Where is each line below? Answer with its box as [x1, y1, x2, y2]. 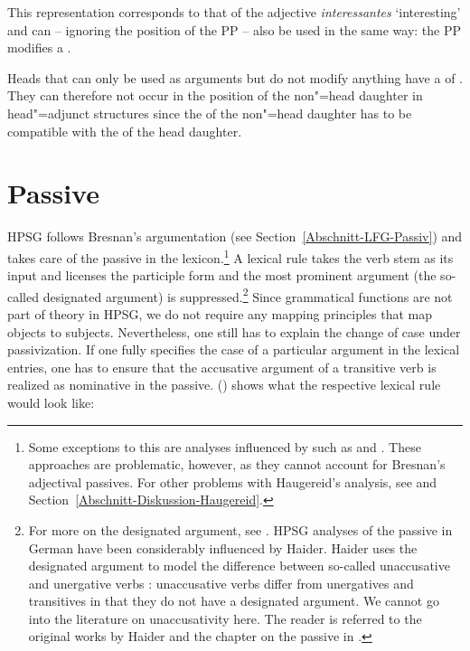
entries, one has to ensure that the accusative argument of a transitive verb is [7, 357, 437, 376]
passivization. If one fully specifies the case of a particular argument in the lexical [7, 340, 460, 359]
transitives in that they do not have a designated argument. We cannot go [28, 591, 439, 610]
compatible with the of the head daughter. [7, 121, 242, 140]
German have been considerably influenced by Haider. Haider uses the [28, 538, 418, 557]
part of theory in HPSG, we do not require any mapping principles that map [7, 304, 433, 323]
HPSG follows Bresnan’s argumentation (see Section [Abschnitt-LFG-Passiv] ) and [7, 227, 463, 246]
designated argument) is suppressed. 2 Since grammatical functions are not [42, 284, 453, 306]
